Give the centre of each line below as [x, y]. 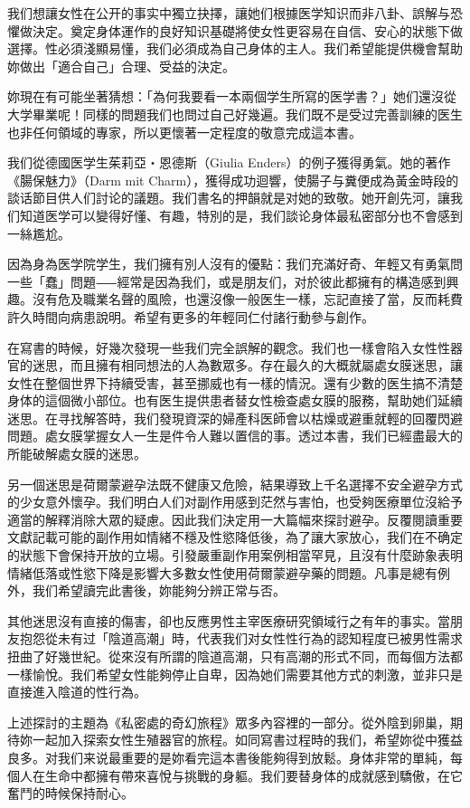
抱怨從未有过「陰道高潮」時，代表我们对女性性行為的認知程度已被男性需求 [241, 638]
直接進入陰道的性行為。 [77, 692]
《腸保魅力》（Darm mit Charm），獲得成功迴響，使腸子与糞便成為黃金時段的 [233, 180]
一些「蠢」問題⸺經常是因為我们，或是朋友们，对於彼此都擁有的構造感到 [227, 281]
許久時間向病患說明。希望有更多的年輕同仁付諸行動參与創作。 [191, 316]
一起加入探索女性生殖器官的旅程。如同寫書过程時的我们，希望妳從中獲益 [247, 740]
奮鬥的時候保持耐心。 [70, 793]
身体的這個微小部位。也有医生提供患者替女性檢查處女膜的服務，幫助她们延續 [235, 400]
